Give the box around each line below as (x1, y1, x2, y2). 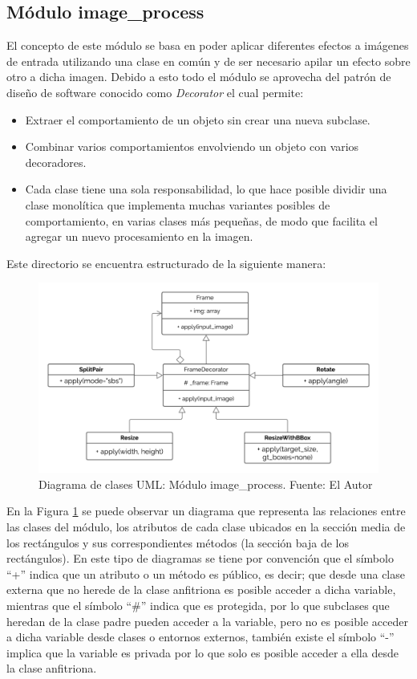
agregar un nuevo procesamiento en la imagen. (25, 228, 253, 245)
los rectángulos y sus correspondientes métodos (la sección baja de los (6, 534, 349, 551)
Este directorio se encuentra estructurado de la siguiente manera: (6, 254, 326, 271)
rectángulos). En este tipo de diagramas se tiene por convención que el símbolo (6, 550, 394, 567)
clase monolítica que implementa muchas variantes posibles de (25, 196, 330, 213)
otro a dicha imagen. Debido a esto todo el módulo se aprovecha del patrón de (6, 68, 391, 85)
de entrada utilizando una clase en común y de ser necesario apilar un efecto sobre (6, 52, 411, 69)
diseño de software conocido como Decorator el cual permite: (6, 83, 304, 100)
